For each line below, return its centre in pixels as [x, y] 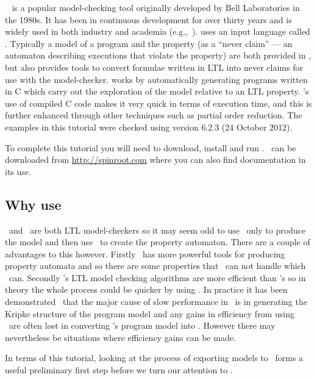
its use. [18, 171]
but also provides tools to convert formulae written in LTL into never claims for [154, 67]
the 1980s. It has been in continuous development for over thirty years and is [148, 19]
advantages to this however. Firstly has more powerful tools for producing [145, 253]
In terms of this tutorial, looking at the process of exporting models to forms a [154, 358]
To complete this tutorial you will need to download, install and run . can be [151, 147]
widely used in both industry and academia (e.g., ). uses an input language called [158, 31]
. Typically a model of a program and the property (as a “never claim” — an [149, 43]
